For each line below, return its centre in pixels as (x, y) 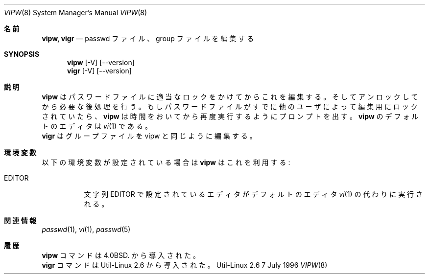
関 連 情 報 (20, 220)
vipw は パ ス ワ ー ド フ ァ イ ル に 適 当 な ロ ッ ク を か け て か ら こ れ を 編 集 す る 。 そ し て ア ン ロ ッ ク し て (230, 97)
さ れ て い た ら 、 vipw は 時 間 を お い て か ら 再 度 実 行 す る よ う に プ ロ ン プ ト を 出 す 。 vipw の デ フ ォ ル (230, 116)
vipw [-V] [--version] (101, 62)
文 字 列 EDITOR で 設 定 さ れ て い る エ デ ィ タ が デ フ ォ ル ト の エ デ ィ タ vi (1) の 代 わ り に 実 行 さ (253, 194)
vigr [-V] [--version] (99, 71)
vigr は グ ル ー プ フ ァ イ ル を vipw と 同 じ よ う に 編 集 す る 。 (149, 136)
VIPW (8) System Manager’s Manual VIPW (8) (76, 12)
